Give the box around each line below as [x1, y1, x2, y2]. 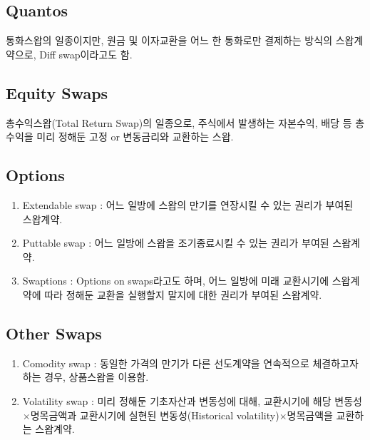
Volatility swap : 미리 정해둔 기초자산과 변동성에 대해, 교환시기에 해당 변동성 [22, 393, 362, 408]
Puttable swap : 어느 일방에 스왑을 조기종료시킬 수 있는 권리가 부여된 [22, 235, 329, 250]
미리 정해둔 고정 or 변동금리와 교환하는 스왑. [36, 129, 234, 144]
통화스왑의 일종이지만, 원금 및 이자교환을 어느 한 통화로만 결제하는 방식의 [6, 33, 333, 48]
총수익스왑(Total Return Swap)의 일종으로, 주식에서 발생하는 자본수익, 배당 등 [6, 115, 352, 130]
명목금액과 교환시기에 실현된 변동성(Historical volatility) [30, 407, 279, 422]
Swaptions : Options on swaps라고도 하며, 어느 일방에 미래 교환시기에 [22, 273, 329, 288]
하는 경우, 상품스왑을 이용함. [22, 369, 149, 384]
